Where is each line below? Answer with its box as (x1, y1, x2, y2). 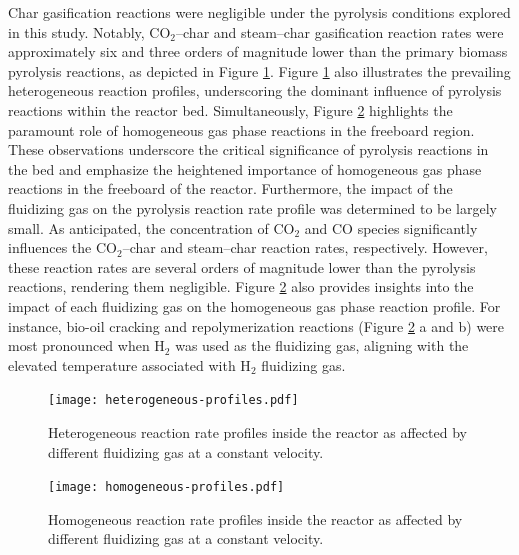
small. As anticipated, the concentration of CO (8, 217, 295, 238)
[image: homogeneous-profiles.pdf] (48, 480, 285, 495)
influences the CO (8, 237, 117, 258)
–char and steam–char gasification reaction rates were (176, 21, 504, 42)
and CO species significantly (304, 217, 478, 238)
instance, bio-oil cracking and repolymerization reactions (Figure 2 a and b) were (8, 315, 505, 336)
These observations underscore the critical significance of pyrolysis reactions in (8, 139, 489, 160)
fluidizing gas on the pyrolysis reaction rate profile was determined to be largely (8, 197, 497, 218)
